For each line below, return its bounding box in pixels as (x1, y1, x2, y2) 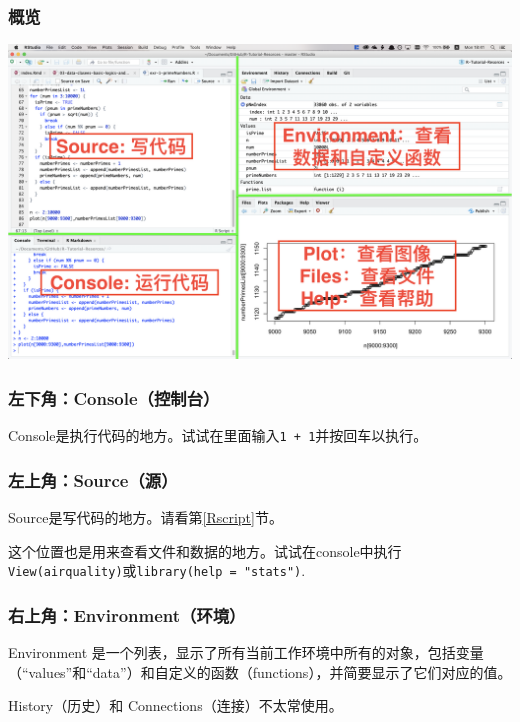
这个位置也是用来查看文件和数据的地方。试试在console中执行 (8, 540, 402, 561)
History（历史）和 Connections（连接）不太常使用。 (8, 695, 343, 716)
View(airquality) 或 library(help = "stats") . (8, 560, 306, 581)
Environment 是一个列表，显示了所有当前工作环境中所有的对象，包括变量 (8, 641, 484, 662)
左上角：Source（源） (8, 467, 178, 492)
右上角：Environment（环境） (8, 602, 246, 627)
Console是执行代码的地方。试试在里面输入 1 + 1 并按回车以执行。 (8, 425, 428, 446)
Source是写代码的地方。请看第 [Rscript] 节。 (8, 506, 283, 527)
